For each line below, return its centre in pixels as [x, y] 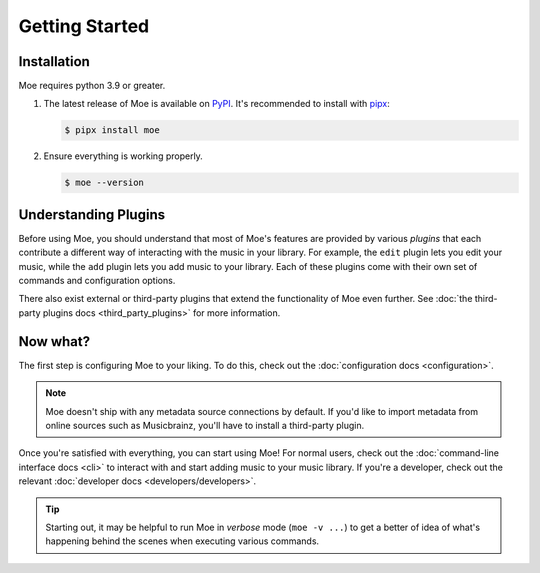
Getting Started [84, 26]
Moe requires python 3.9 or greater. [92, 86]
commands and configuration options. [97, 281]
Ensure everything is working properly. [123, 156]
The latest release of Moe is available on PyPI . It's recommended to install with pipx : [216, 104]
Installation [54, 61]
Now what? [54, 341]
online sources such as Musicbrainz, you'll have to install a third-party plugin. [205, 425]
